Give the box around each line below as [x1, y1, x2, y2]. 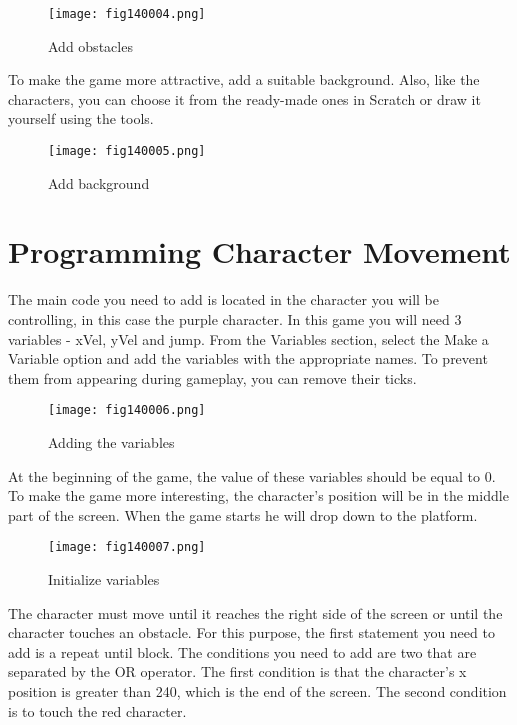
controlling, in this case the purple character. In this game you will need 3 [8, 309, 462, 329]
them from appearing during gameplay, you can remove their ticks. [8, 367, 417, 388]
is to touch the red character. [8, 700, 187, 721]
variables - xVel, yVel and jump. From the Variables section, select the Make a [8, 328, 489, 349]
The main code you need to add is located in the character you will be [8, 289, 440, 310]
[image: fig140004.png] [48, 7, 206, 21]
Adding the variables [48, 432, 175, 453]
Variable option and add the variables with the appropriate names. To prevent [8, 348, 488, 369]
